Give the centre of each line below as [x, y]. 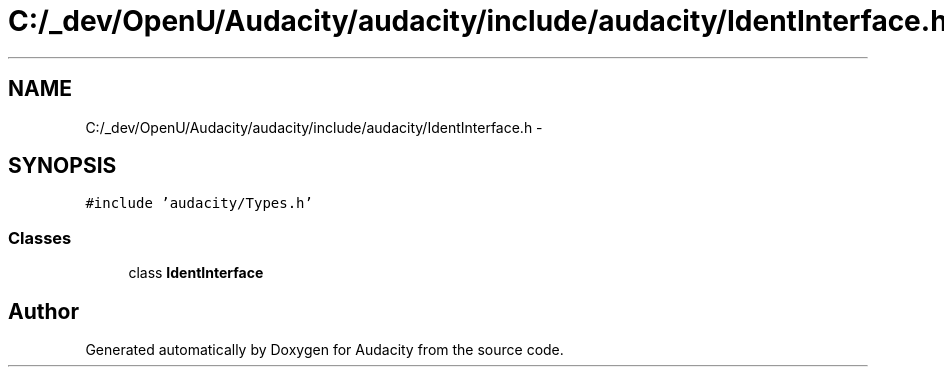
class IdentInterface [196, 273]
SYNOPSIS [62, 166]
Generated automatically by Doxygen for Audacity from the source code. [324, 350]
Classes [40, 237]
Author [43, 311]
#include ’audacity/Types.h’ [199, 203]
